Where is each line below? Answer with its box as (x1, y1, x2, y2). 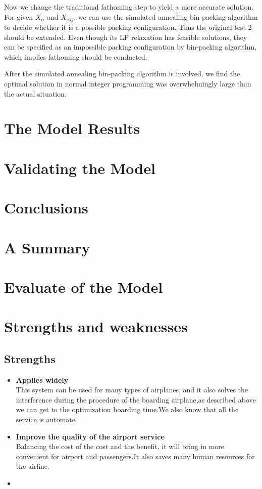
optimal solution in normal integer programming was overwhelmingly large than (4, 78, 251, 89)
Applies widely (16, 374, 69, 385)
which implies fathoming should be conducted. (4, 51, 147, 62)
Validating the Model (4, 157, 155, 178)
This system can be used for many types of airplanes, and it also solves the (16, 384, 248, 395)
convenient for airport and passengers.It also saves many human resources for (16, 451, 255, 461)
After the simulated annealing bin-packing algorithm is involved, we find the (4, 68, 240, 79)
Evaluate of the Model (4, 276, 163, 297)
